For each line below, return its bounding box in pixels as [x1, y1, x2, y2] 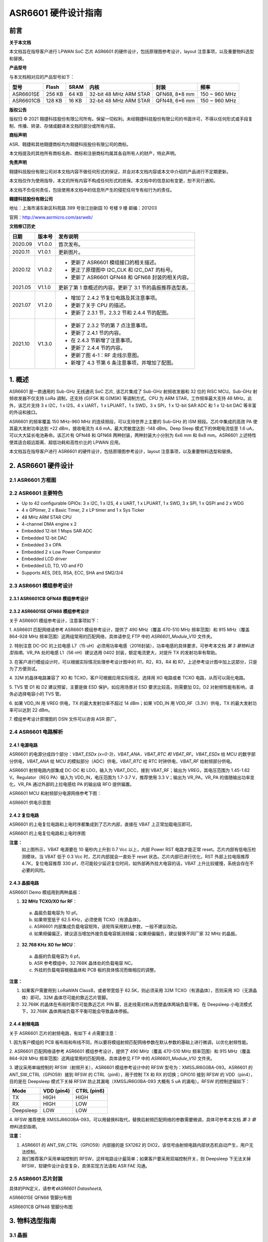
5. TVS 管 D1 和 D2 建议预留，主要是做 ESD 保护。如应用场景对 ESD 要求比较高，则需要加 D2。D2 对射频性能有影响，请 [9, 684, 254, 690]
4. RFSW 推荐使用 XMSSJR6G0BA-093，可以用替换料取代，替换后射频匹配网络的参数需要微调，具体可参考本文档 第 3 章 [9, 1117, 256, 1123]
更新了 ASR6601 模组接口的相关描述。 [70, 259, 160, 266]
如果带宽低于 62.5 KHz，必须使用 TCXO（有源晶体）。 [34, 917, 144, 923]
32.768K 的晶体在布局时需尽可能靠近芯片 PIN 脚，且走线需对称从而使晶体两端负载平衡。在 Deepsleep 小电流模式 [21, 1001, 253, 1007]
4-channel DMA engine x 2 [21, 521, 77, 527]
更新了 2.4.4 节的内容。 [70, 344, 126, 351]
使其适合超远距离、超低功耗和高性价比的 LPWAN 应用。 [9, 439, 123, 445]
